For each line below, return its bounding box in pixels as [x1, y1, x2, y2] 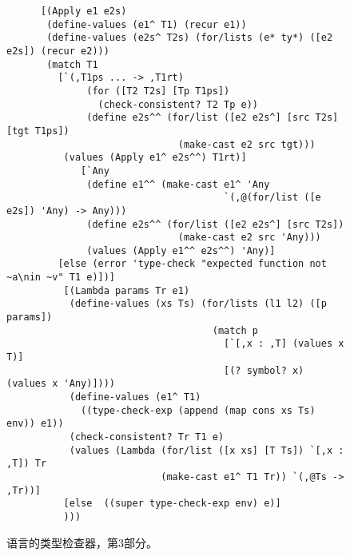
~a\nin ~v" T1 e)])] [6, 272, 116, 284]
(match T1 [46, 58, 98, 70]
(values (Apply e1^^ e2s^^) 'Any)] [86, 244, 276, 256]
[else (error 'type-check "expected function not [58, 258, 327, 270]
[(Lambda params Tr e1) [63, 284, 190, 296]
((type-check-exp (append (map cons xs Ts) [81, 404, 316, 416]
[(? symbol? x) [224, 364, 304, 376]
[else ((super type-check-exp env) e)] [63, 498, 281, 510]
